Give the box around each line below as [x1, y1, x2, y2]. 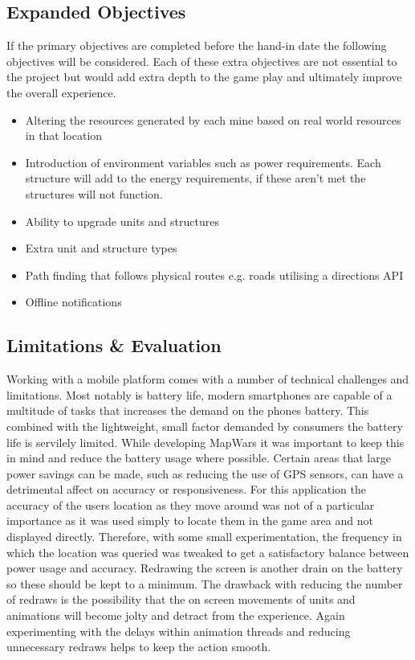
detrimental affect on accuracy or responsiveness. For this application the [6, 481, 366, 498]
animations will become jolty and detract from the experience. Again [6, 607, 345, 624]
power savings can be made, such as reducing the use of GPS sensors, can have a [6, 465, 404, 482]
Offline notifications [25, 293, 122, 310]
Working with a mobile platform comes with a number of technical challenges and [6, 371, 409, 387]
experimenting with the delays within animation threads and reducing [6, 622, 351, 639]
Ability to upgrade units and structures [25, 212, 219, 229]
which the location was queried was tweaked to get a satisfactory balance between [6, 543, 409, 560]
